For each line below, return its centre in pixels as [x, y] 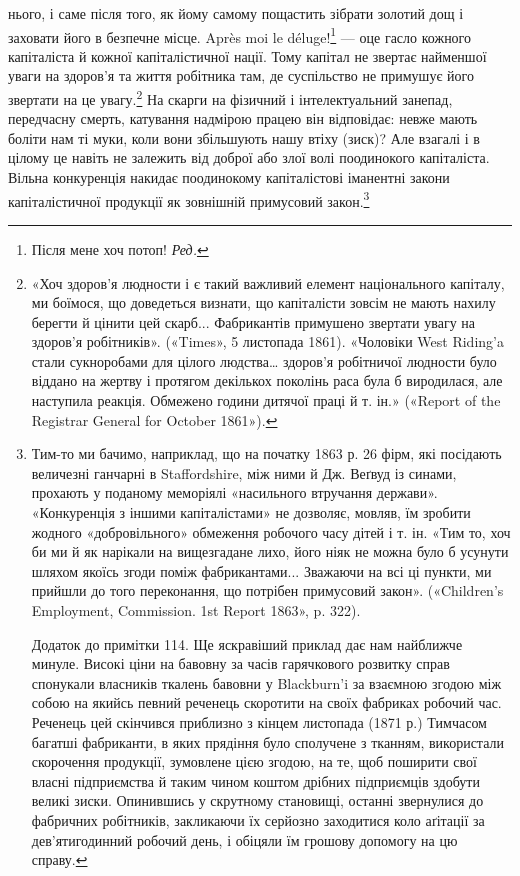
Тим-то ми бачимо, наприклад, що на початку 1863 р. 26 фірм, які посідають [266, 453]
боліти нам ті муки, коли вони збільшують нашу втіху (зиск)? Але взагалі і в [244, 137]
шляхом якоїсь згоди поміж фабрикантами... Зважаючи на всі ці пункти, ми [261, 570]
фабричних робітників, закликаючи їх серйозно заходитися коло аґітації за [258, 819]
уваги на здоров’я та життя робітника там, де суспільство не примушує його [241, 75]
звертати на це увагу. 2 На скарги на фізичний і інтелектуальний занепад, [230, 97]
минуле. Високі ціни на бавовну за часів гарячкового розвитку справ [240, 663]
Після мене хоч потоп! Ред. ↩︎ [120, 248]
